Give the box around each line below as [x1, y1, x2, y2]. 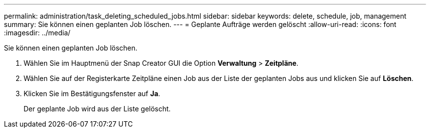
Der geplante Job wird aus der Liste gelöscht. [24, 105, 171, 113]
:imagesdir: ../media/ [4, 28, 71, 37]
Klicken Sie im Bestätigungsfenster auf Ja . [24, 89, 161, 98]
